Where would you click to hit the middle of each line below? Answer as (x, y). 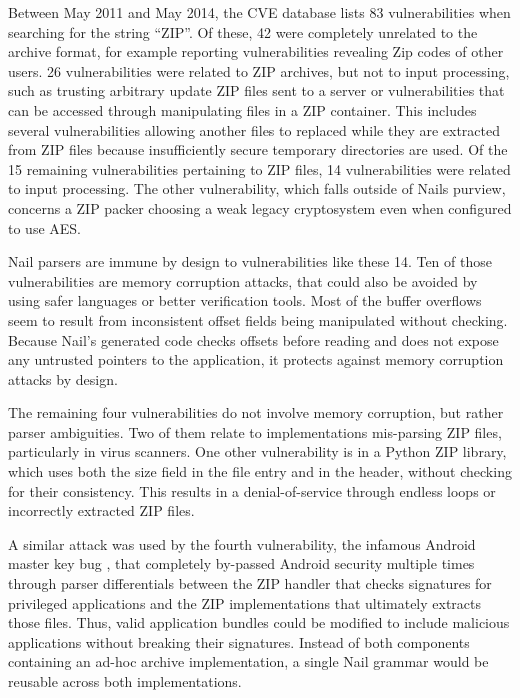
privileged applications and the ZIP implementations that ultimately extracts (245, 602)
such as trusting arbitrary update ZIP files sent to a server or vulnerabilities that (256, 90)
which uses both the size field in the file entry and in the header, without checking (260, 471)
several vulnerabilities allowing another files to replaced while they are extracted (254, 129)
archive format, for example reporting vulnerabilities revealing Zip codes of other (256, 51)
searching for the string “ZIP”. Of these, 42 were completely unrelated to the (243, 31)
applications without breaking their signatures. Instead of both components (239, 641)
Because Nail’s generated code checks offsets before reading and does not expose (253, 339)
